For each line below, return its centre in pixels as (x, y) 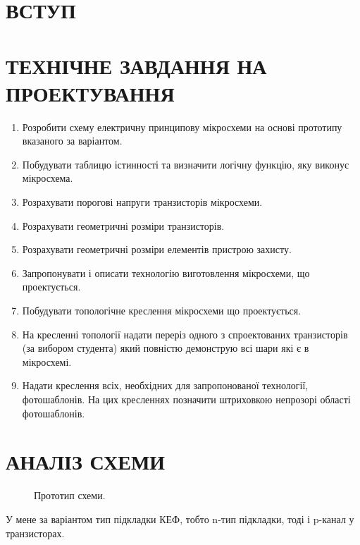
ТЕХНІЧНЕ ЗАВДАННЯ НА (136, 65)
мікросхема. (48, 178)
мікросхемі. (47, 361)
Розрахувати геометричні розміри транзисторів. (123, 225)
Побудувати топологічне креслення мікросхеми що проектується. (162, 311)
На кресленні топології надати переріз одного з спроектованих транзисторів (185, 334)
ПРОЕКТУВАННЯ (90, 93)
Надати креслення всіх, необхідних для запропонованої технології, (165, 385)
